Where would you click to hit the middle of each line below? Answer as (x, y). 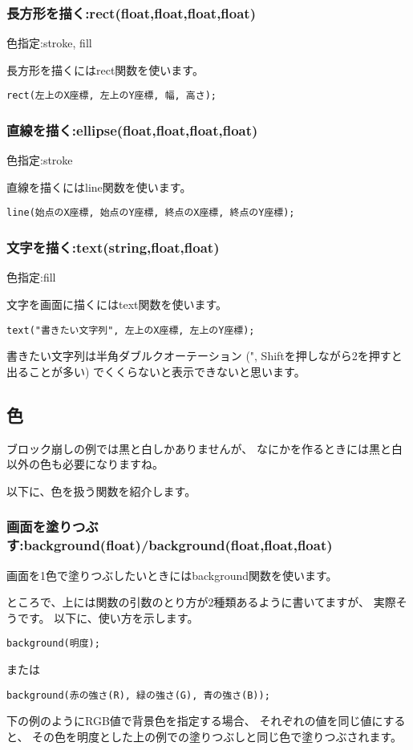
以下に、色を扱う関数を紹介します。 (101, 491)
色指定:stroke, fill (49, 43)
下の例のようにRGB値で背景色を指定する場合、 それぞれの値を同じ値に (195, 721)
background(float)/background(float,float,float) (178, 545)
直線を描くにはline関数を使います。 (99, 186)
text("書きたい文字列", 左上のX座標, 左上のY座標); (131, 330)
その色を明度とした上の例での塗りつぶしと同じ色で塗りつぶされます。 (217, 736)
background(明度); (53, 644)
